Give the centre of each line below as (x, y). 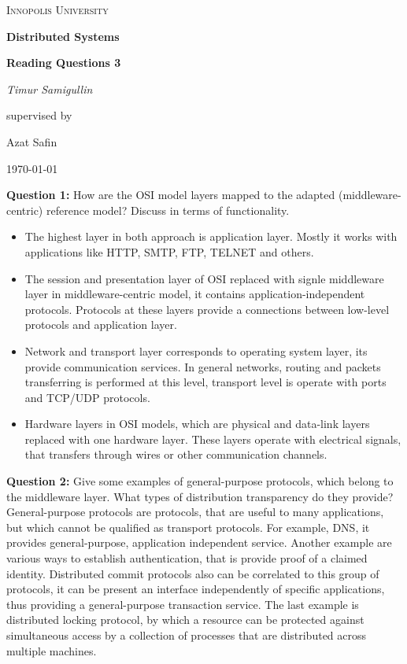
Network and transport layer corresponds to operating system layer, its (196, 350)
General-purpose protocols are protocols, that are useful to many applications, (195, 512)
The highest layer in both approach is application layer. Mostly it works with (211, 236)
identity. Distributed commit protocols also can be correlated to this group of (193, 573)
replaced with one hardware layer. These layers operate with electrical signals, (213, 439)
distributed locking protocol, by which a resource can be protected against (185, 620)
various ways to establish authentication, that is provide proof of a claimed (187, 558)
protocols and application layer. (101, 325)
